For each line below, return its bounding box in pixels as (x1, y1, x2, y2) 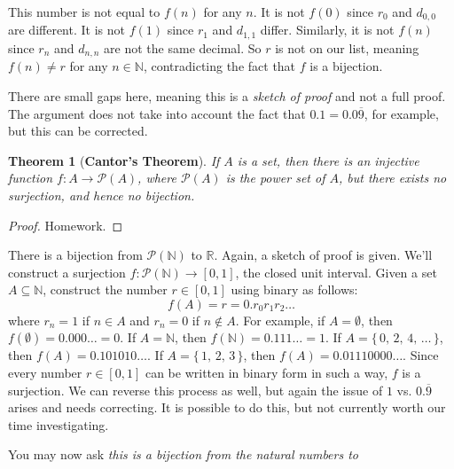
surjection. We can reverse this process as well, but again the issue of (8, 380, 383, 399)
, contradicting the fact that (143, 57, 296, 75)
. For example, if (235, 310, 325, 329)
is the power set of (225, 168, 325, 187)
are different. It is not (8, 20, 125, 39)
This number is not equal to (8, 3, 160, 20)
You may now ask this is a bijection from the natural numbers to (8, 445, 359, 464)
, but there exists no (338, 168, 447, 187)
